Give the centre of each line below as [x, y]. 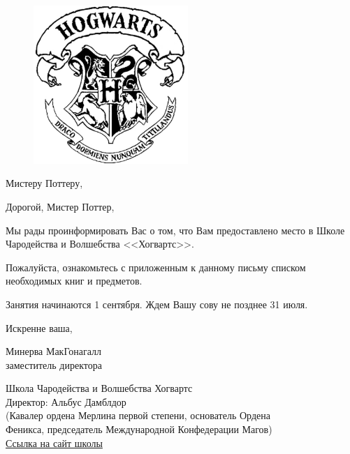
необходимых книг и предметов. [74, 281]
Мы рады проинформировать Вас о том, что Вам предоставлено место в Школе [175, 230]
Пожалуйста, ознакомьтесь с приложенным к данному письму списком [156, 267]
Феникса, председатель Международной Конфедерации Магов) [139, 429]
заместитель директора [54, 364]
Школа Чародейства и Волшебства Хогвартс [99, 388]
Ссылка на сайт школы [54, 442]
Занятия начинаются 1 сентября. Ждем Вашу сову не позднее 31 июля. [157, 304]
